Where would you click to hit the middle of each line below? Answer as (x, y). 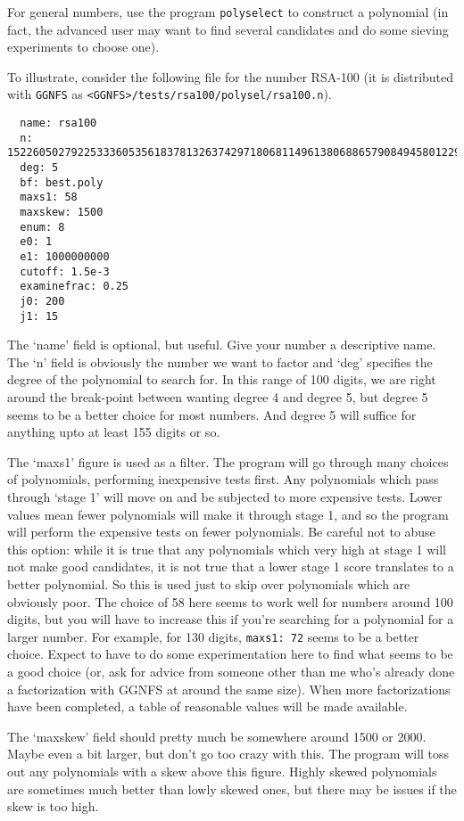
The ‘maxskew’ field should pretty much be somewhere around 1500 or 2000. (217, 736)
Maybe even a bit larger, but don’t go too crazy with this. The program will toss (228, 754)
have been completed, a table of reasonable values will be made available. (207, 706)
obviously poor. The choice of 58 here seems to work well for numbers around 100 (230, 601)
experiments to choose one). (83, 47)
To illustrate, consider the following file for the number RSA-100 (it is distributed (231, 76)
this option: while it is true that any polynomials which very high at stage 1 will (227, 549)
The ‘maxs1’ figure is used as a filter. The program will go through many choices (228, 461)
